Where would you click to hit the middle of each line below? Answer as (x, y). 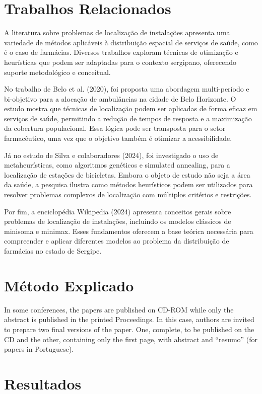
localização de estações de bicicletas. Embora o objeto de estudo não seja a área (127, 174)
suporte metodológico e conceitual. (57, 72)
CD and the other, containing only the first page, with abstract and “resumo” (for (131, 339)
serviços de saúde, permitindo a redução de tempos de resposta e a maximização (128, 118)
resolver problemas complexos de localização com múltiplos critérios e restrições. (128, 194)
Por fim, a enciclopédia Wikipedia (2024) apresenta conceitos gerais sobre (118, 211)
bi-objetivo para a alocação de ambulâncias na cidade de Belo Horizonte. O (120, 98)
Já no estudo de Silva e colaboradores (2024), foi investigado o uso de (111, 155)
